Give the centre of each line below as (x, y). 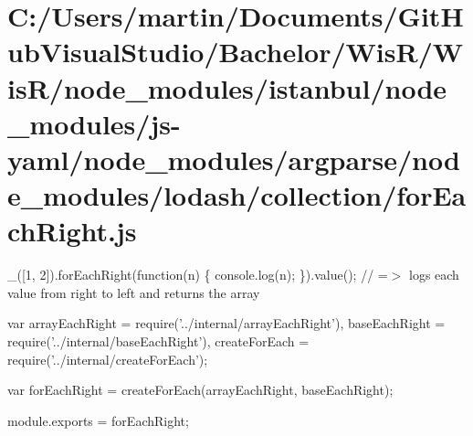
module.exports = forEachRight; (98, 420)
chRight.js (72, 231)
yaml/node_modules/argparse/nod (234, 159)
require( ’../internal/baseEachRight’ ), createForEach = (158, 341)
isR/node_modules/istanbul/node (227, 87)
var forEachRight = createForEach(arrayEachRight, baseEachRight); (200, 390)
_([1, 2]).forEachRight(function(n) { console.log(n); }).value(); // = (198, 275)
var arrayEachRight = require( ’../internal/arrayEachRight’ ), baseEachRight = (226, 323)
